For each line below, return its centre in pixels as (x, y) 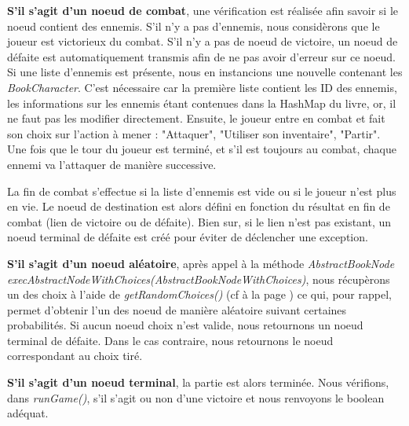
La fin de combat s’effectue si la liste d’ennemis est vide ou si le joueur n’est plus (202, 191)
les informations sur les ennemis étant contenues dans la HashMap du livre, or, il (202, 103)
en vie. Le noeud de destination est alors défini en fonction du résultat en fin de (199, 206)
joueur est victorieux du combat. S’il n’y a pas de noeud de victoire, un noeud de (203, 41)
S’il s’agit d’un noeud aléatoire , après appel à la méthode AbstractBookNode (201, 263)
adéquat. (28, 413)
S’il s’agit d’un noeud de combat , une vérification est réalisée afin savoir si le (203, 10)
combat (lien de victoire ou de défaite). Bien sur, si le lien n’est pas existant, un (199, 221)
